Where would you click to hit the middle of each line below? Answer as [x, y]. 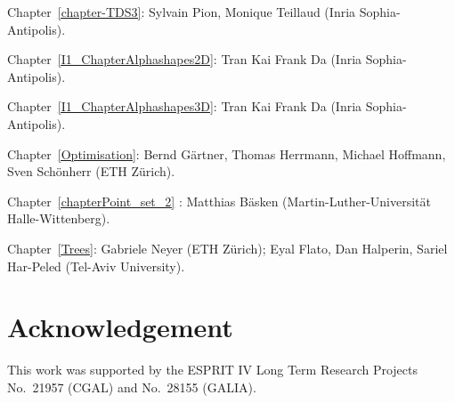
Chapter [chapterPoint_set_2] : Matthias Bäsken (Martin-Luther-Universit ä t [219, 201]
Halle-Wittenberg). [59, 218]
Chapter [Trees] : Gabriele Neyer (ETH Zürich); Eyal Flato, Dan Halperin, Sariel [227, 248]
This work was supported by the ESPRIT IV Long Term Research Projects [212, 370]
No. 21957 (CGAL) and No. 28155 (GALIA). [132, 387]
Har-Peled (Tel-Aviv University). [96, 266]
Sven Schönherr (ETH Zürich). [91, 171]
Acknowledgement [120, 327]
